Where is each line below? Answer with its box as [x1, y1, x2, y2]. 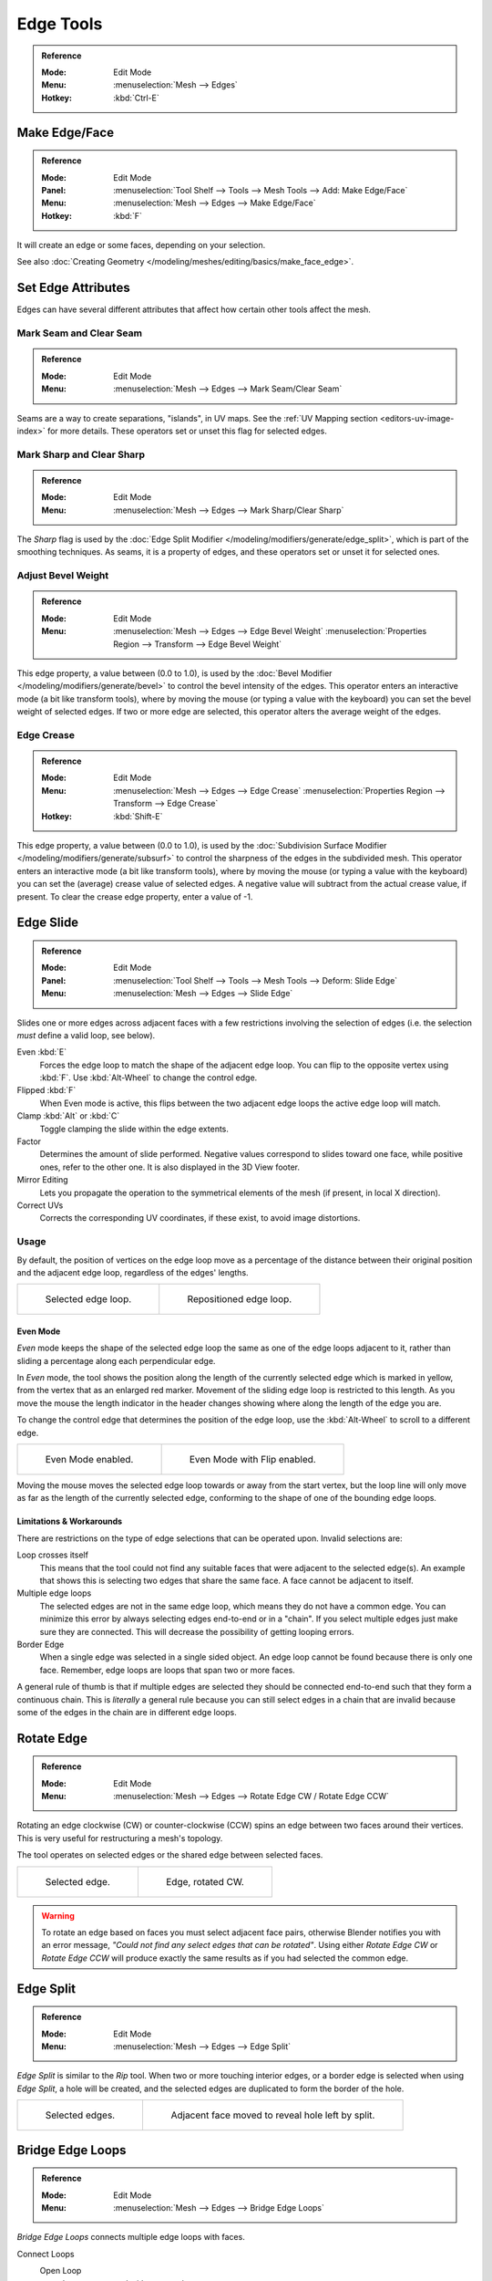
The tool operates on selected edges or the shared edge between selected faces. [16, 1849, 323, 1860]
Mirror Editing [16, 1174, 68, 1185]
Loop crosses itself [16, 1549, 88, 1560]
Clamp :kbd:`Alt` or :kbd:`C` [16, 1110, 120, 1121]
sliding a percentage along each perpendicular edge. [16, 1355, 216, 1366]
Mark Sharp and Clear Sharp [16, 448, 146, 461]
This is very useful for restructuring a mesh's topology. [16, 1832, 223, 1843]
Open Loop [39, 2265, 82, 2276]
